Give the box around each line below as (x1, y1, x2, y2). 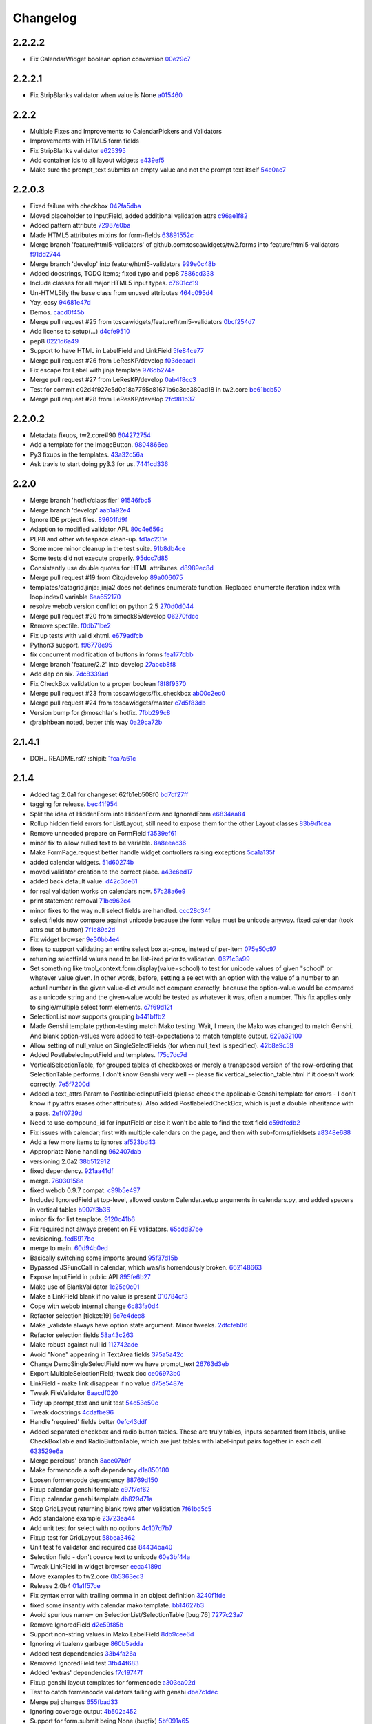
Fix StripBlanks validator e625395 (30, 146, 127, 154)
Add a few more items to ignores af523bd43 (30, 1138, 156, 1146)
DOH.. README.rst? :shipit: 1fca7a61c (30, 754, 136, 763)
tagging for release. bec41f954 (30, 800, 118, 808)
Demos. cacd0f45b (30, 308, 85, 317)
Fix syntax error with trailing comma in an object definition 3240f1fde (30, 1592, 226, 1600)
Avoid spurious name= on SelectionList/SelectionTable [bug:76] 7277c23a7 (30, 1611, 244, 1619)
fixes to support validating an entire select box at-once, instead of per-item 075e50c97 (30, 945, 277, 953)
